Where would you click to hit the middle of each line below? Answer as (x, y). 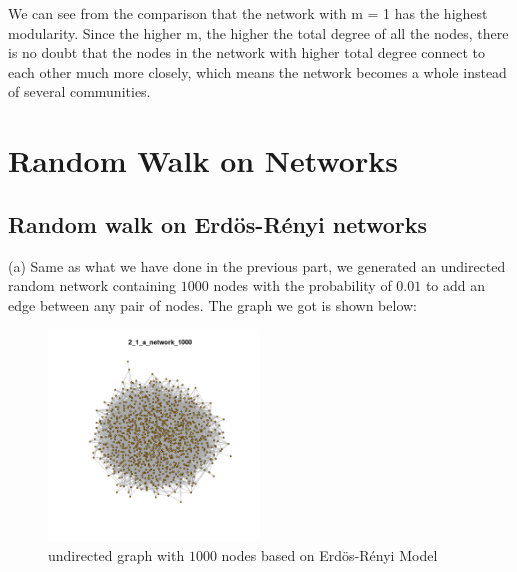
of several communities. (79, 91)
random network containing (92, 285)
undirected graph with (116, 554)
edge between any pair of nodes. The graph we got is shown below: (212, 304)
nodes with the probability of (302, 285)
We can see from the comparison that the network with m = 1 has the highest (248, 13)
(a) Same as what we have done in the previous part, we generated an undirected (257, 265)
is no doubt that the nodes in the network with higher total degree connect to (247, 52)
